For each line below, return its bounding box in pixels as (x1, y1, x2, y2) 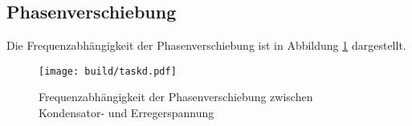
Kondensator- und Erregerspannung (39, 104, 214, 121)
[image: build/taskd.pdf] (39, 65, 177, 77)
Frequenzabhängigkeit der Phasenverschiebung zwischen (39, 88, 313, 105)
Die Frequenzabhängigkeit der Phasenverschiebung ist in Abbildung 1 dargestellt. (6, 37, 406, 54)
